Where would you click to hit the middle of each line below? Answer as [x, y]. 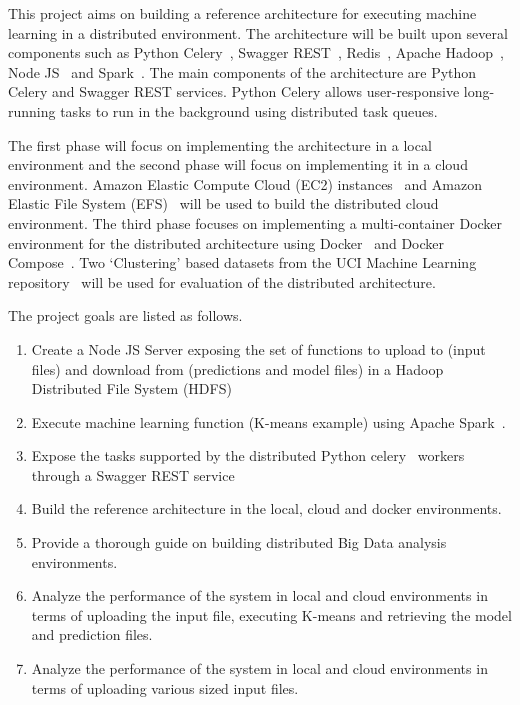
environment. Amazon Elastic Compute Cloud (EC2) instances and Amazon [245, 183]
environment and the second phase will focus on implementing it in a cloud [238, 164]
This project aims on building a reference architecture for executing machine [242, 13]
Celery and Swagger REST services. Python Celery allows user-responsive [234, 91]
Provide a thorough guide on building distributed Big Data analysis [239, 542]
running [32, 110]
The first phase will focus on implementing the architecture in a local [220, 144]
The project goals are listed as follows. [125, 315]
